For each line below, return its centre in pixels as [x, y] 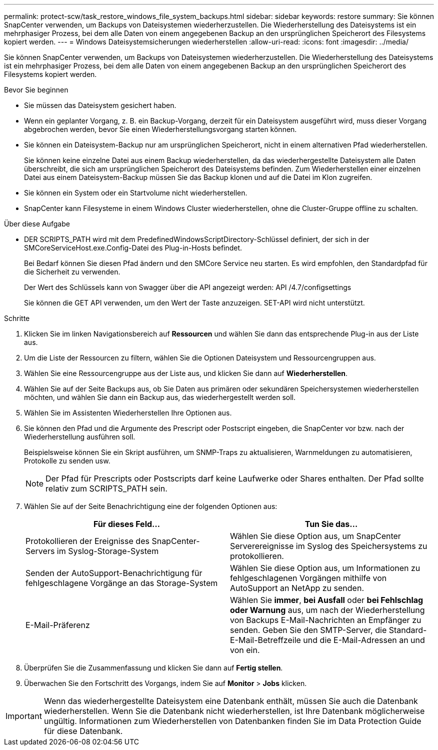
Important [24, 716]
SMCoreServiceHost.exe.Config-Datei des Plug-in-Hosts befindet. [133, 248]
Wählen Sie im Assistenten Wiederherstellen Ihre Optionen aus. [128, 413]
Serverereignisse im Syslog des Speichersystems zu [329, 546]
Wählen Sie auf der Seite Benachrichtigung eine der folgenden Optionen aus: [151, 506]
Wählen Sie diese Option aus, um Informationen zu [325, 568]
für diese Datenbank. [83, 731]
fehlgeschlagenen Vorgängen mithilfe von [308, 578]
